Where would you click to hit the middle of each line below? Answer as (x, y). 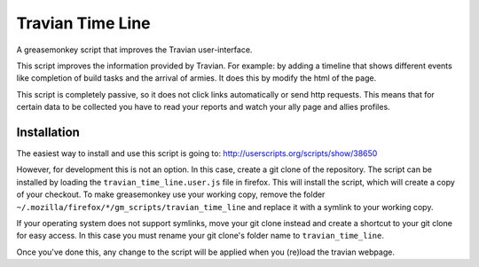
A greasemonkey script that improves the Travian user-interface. (134, 50)
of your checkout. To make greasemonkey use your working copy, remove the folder (171, 194)
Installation (48, 132)
